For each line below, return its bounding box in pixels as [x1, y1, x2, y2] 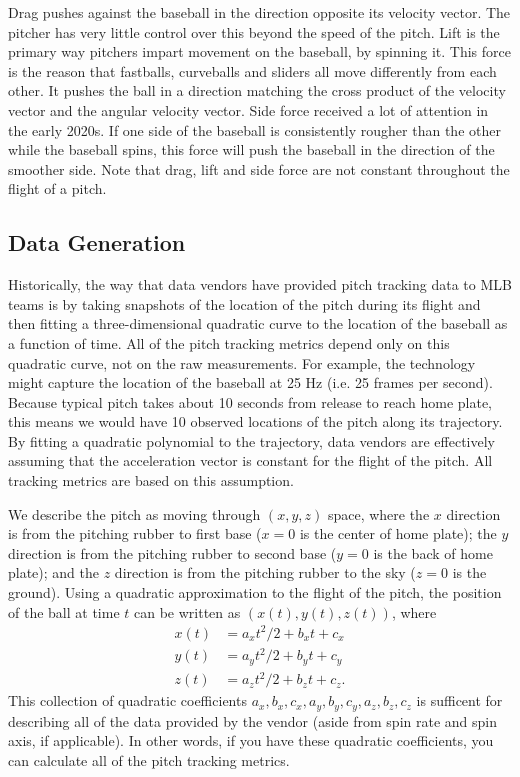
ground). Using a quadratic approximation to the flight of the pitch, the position [8, 582, 502, 603]
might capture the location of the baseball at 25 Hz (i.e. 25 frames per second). [8, 372, 493, 393]
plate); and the [8, 562, 100, 583]
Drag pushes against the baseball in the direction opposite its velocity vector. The [8, 2, 511, 22]
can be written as [134, 601, 241, 622]
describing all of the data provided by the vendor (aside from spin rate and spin [8, 710, 497, 731]
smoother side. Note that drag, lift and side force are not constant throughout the [8, 158, 510, 179]
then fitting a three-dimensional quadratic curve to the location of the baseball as [8, 313, 508, 334]
